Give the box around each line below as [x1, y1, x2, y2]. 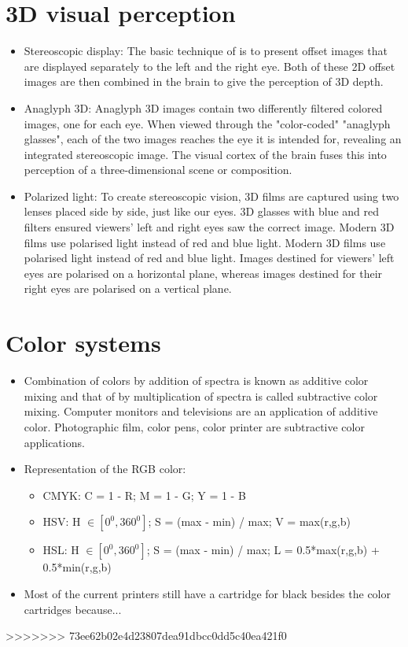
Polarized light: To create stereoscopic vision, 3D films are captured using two [24, 187, 399, 204]
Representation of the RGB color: [24, 460, 186, 477]
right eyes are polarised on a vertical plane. [24, 280, 232, 297]
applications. [24, 434, 85, 450]
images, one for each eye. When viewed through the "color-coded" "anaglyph [24, 115, 391, 131]
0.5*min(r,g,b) [42, 559, 112, 575]
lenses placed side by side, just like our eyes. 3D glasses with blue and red [24, 203, 380, 220]
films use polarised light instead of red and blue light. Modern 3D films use [24, 234, 386, 250]
